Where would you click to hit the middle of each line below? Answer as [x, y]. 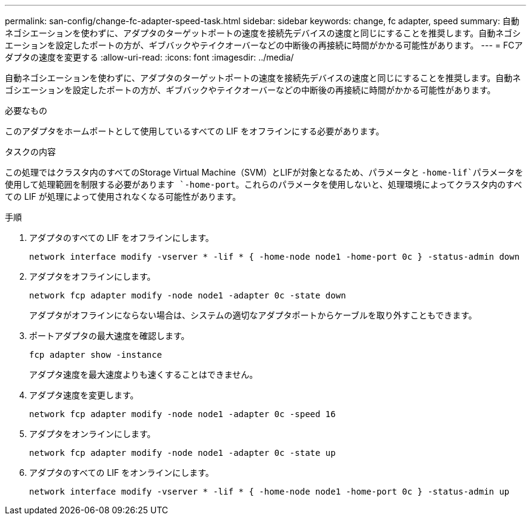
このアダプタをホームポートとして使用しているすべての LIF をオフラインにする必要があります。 [195, 131]
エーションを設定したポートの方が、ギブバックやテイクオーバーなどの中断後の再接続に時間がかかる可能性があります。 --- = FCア [264, 45]
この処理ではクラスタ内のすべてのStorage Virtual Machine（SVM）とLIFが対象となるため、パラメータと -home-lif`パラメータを [264, 172]
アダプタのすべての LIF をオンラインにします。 [122, 472]
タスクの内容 [30, 152]
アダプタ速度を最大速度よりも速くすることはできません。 [144, 374]
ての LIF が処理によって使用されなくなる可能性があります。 [123, 196]
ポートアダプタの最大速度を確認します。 [109, 336]
